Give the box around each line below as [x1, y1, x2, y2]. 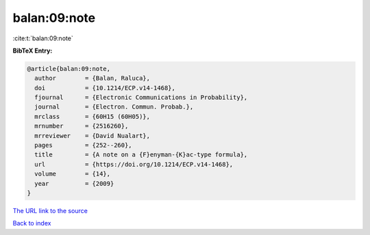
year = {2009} [34, 180, 114, 187]
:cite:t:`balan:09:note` [12, 34, 73, 42]
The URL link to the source [12, 206, 88, 215]
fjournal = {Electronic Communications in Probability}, [34, 94, 248, 102]
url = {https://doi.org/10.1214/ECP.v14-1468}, [34, 161, 234, 168]
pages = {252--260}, [34, 141, 133, 150]
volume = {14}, [34, 170, 111, 178]
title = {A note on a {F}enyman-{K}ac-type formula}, [34, 151, 248, 158]
